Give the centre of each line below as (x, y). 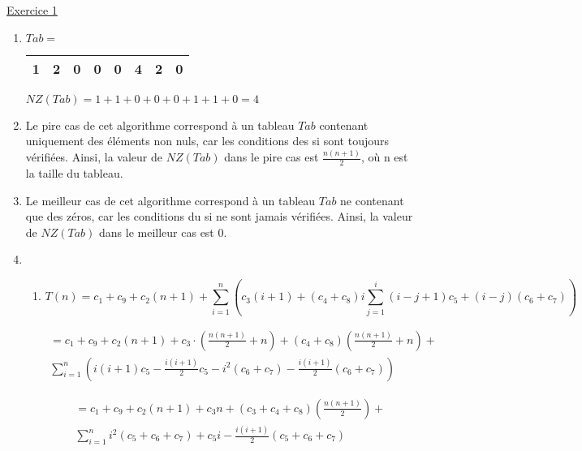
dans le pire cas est (272, 157)
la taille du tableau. (74, 172)
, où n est (384, 157)
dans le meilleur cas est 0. (163, 232)
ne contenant (372, 200)
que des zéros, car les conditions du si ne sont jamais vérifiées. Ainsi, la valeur (219, 216)
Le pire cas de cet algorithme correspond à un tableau (160, 125)
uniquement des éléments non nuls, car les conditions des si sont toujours (207, 141)
